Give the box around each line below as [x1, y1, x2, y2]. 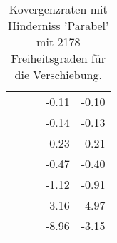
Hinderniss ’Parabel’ [8, 17, 109, 33]
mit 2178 [36, 33, 81, 50]
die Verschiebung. [14, 66, 102, 83]
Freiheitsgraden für [11, 50, 106, 66]
